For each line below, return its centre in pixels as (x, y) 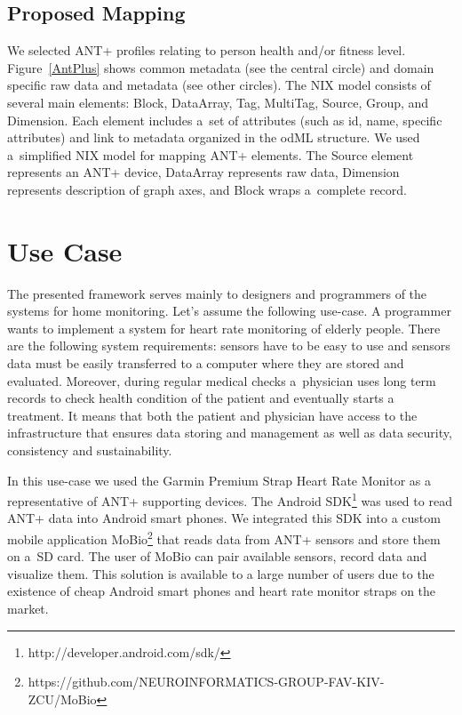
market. (28, 609)
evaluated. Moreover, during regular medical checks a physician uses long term (222, 380)
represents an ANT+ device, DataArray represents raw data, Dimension (203, 172)
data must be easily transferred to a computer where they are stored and (206, 363)
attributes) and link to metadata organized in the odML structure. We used (214, 137)
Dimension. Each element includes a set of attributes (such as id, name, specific (225, 120)
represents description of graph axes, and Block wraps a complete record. (207, 189)
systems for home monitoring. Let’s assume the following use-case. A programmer (229, 311)
